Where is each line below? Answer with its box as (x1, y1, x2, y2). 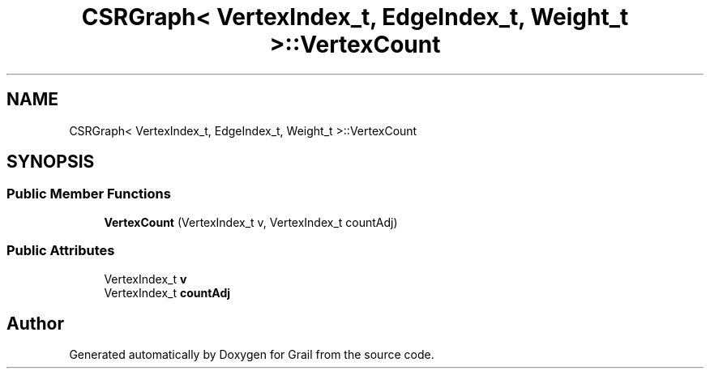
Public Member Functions (6, 185, 171, 202)
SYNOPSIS (6, 151, 95, 173)
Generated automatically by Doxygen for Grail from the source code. (69, 347, 434, 362)
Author (6, 313, 64, 334)
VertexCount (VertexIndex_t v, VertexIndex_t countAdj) (104, 215, 398, 229)
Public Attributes (6, 242, 115, 259)
